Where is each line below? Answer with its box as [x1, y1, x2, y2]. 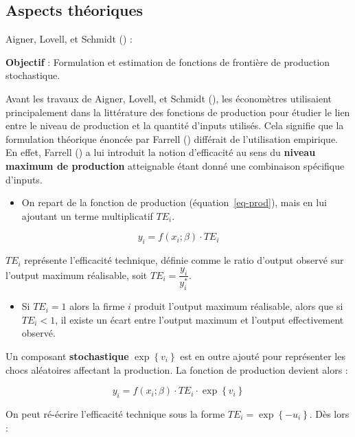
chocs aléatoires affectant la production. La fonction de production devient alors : [5, 362, 348, 377]
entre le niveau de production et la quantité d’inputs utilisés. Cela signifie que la [5, 118, 344, 133]
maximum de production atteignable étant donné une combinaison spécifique [5, 158, 345, 172]
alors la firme [69, 299, 125, 313]
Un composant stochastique [5, 349, 129, 363]
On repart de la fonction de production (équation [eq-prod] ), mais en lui [21, 195, 327, 210]
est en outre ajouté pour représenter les [180, 349, 345, 363]
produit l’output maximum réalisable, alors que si [134, 299, 343, 313]
